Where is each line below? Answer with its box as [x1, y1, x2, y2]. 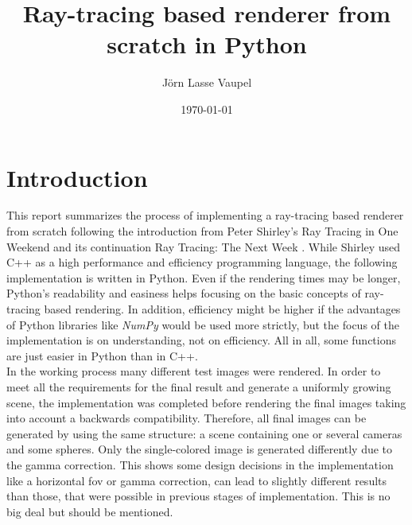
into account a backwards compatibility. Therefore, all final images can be [6, 410, 367, 426]
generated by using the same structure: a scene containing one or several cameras [6, 425, 402, 441]
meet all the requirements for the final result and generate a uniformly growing [6, 378, 391, 395]
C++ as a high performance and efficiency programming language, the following [6, 254, 398, 270]
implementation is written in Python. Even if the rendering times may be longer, [6, 269, 401, 286]
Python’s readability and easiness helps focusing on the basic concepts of [6, 285, 361, 301]
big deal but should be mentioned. [6, 503, 173, 519]
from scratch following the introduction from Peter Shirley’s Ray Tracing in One [6, 223, 398, 239]
